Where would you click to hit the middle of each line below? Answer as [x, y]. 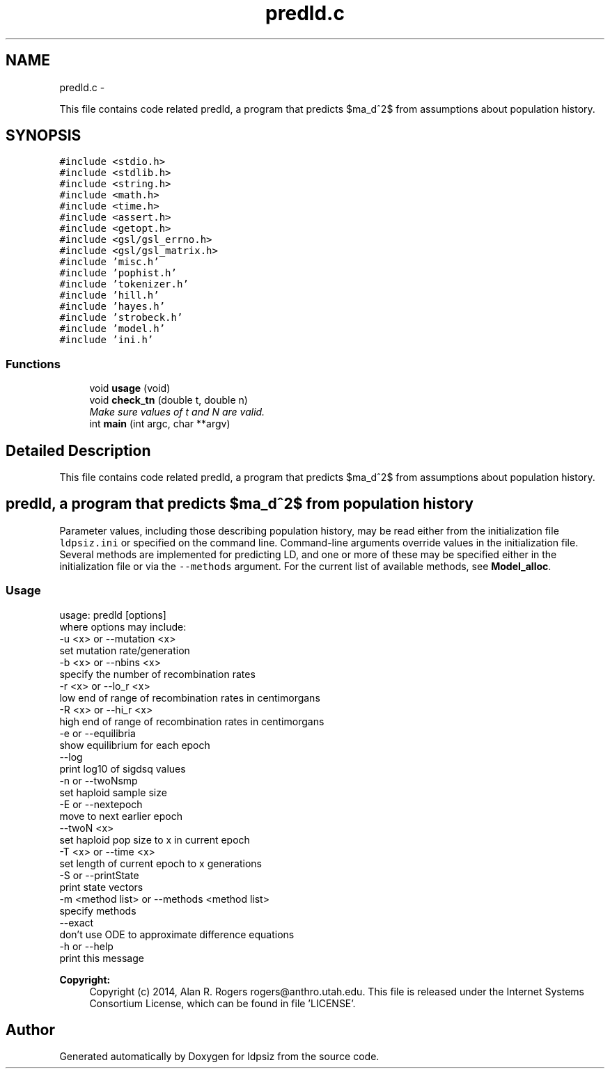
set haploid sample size [113, 792]
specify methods [98, 910]
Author [30, 1030]
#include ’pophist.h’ [118, 273]
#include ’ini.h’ [107, 340]
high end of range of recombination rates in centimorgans [192, 721]
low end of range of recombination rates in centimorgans [190, 697]
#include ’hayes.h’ [112, 307]
